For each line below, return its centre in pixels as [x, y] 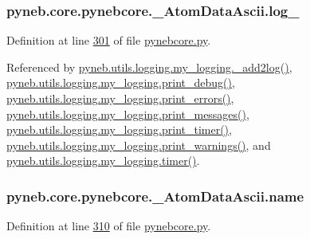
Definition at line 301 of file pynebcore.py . [109, 40]
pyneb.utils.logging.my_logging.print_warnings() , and [139, 145]
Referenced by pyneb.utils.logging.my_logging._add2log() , [149, 67]
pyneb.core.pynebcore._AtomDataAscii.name [155, 196]
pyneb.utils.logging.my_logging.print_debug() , [121, 82]
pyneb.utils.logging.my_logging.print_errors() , [120, 98]
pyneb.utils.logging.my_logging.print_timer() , [119, 129]
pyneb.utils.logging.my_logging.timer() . [103, 161]
